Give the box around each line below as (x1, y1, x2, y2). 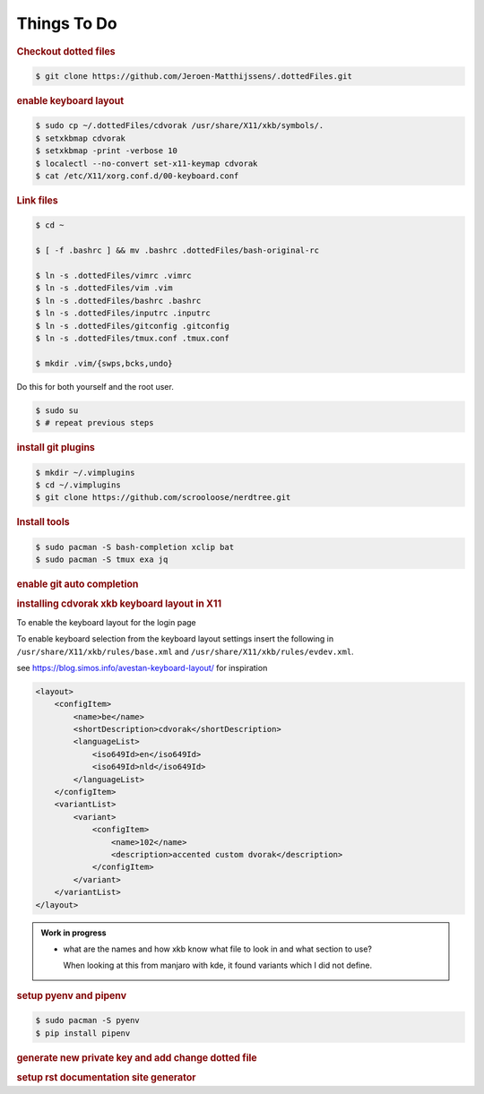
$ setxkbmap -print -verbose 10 (35, 146, 178, 156)
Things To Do (16, 13, 117, 33)
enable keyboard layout (16, 95, 125, 107)
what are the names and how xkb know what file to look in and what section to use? (63, 943, 372, 954)
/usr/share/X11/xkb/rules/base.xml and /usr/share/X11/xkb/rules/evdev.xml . (16, 646, 354, 657)
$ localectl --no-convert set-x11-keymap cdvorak (35, 158, 258, 168)
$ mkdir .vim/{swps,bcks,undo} (35, 358, 174, 368)
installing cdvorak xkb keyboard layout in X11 (16, 598, 222, 610)
